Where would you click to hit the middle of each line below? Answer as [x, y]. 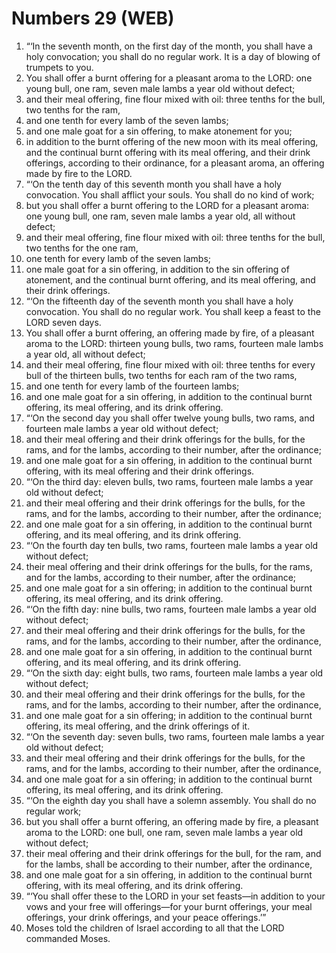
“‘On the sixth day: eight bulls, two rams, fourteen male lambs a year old [174, 673]
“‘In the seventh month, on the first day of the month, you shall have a [169, 46]
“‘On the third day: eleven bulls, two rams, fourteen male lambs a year [169, 481]
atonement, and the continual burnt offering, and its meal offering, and [170, 279]
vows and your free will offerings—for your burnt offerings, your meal [169, 906]
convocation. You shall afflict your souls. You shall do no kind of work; [170, 194]
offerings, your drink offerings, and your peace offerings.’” [146, 917]
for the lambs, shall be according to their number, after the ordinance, [169, 864]
